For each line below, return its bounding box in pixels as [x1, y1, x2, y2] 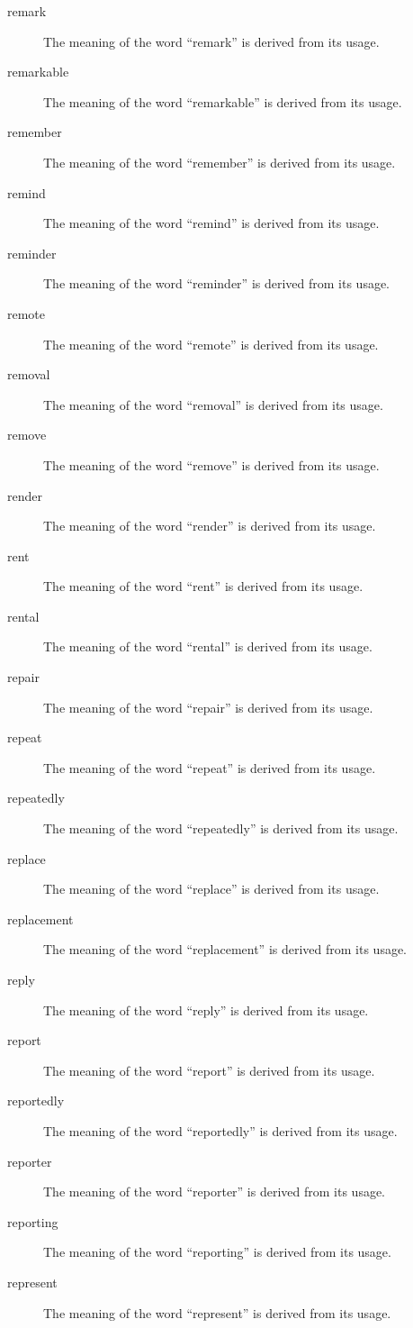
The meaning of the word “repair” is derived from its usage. [43, 697, 373, 716]
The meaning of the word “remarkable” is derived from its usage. [43, 92, 402, 111]
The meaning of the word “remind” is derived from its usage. [43, 214, 380, 232]
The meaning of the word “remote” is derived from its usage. [43, 334, 379, 353]
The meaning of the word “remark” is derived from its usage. [43, 32, 380, 50]
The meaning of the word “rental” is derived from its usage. [43, 637, 373, 656]
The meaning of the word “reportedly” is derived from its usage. [43, 1121, 398, 1140]
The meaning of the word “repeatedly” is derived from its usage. [43, 819, 399, 838]
